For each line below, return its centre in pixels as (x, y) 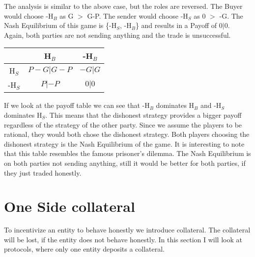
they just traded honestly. (43, 172)
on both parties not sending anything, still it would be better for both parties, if (125, 163)
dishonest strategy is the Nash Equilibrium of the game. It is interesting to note (124, 143)
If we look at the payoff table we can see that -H (77, 105)
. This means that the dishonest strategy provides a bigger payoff (143, 115)
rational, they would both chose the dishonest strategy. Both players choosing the (127, 134)
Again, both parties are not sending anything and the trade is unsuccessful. (117, 35)
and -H (211, 105)
